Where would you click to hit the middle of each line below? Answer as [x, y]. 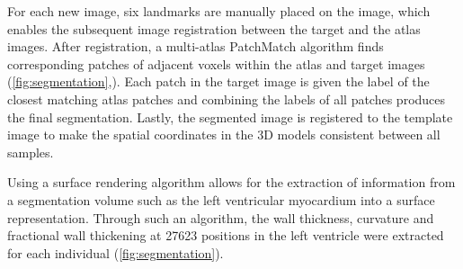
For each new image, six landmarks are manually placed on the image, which [219, 11]
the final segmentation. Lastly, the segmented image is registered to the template [230, 117]
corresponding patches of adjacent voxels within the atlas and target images [216, 63]
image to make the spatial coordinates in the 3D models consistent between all [224, 134]
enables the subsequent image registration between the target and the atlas [214, 28]
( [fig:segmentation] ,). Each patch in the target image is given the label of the [218, 81]
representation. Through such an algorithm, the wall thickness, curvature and [221, 217]
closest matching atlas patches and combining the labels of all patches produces [227, 99]
